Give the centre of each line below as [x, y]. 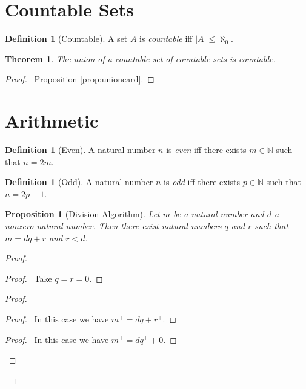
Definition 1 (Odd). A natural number [79, 182]
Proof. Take [28, 278]
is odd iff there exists [202, 182]
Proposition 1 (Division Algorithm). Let [82, 214]
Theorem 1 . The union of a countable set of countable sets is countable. [140, 58]
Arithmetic [52, 121]
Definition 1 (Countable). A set [66, 38]
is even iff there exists [206, 150]
